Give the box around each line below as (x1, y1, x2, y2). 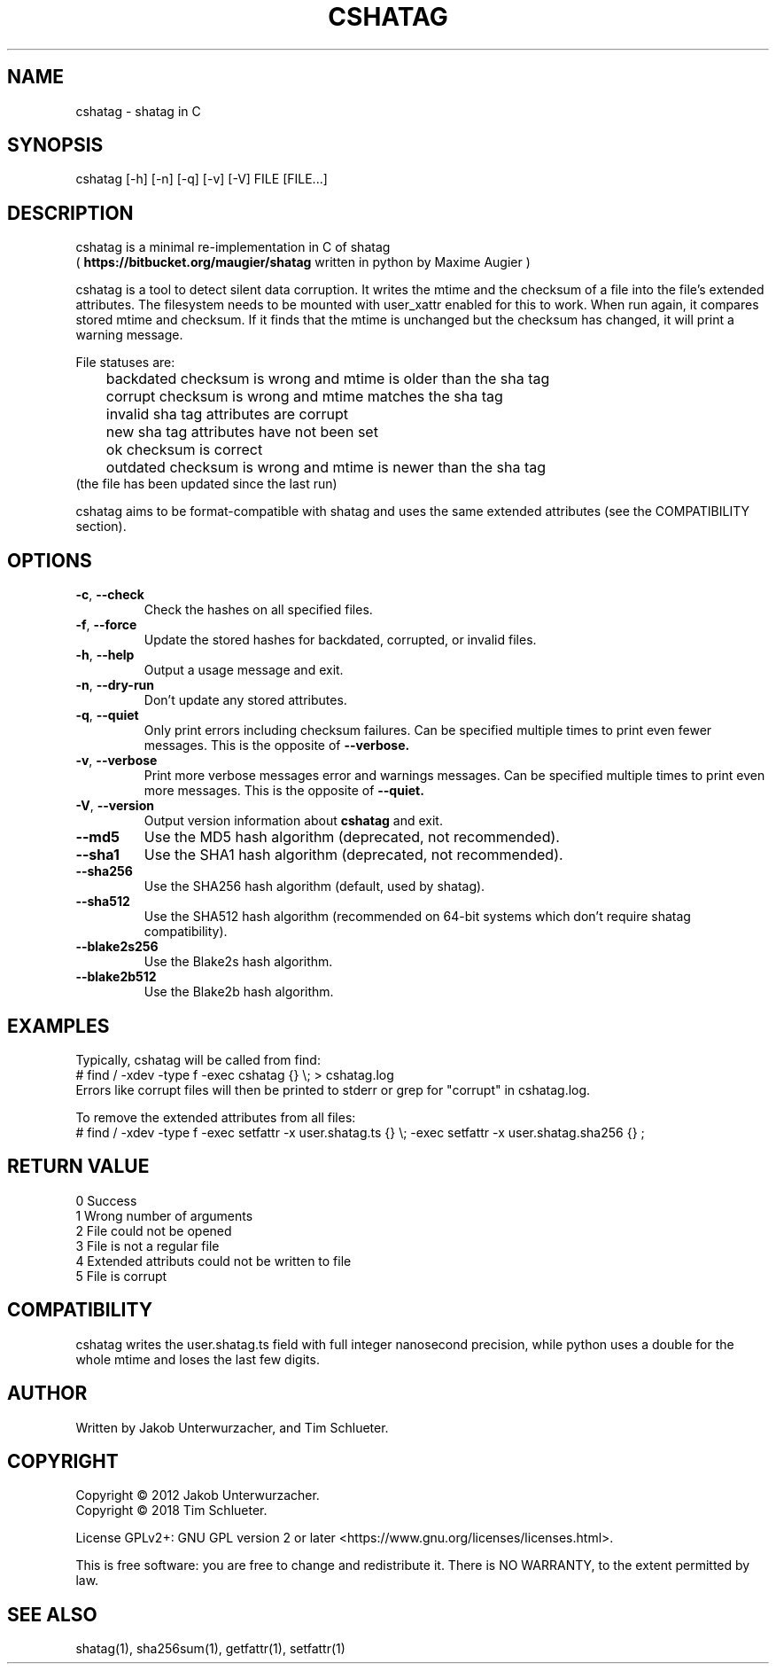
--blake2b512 (75, 969, 157, 985)
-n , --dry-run (75, 677, 155, 693)
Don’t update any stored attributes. (144, 692, 347, 708)
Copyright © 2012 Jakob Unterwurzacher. (75, 1488, 320, 1503)
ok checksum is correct (105, 441, 263, 459)
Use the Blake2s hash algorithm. (144, 954, 333, 970)
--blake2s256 (75, 939, 159, 955)
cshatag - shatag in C (75, 103, 201, 119)
